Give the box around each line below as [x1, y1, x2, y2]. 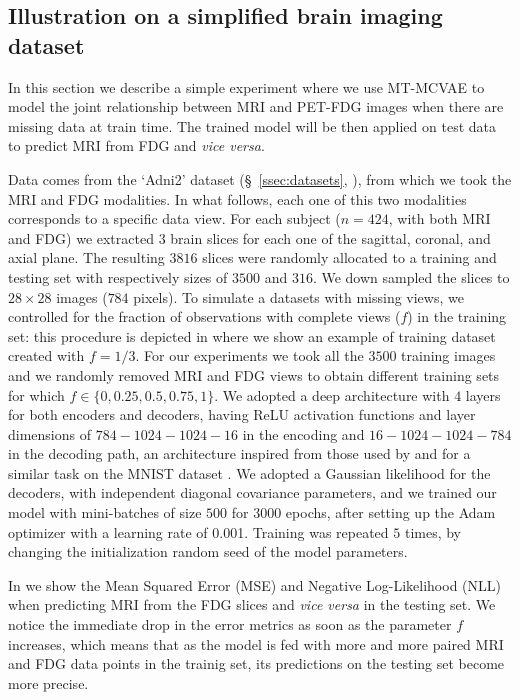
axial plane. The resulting [8, 247, 165, 268]
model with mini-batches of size [8, 502, 202, 523]
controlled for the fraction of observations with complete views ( [8, 306, 401, 327]
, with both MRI [388, 208, 491, 229]
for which [8, 384, 65, 405]
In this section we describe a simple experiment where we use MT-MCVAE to [8, 76, 485, 97]
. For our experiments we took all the [135, 345, 364, 366]
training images [401, 345, 496, 366]
